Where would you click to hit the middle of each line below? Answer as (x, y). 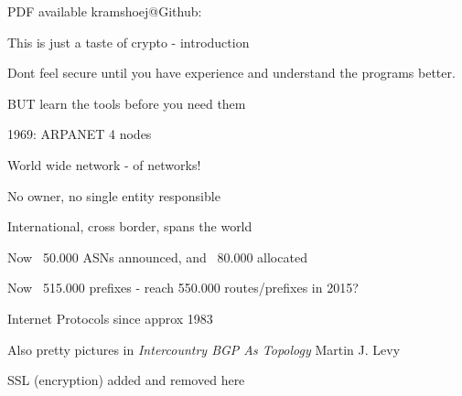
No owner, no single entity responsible (114, 195)
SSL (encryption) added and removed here (126, 380)
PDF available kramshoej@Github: (105, 11)
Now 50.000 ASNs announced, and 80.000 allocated (157, 257)
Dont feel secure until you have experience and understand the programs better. (231, 73)
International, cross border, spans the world (130, 226)
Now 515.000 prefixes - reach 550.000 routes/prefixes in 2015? (183, 288)
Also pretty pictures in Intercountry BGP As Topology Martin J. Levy (204, 349)
